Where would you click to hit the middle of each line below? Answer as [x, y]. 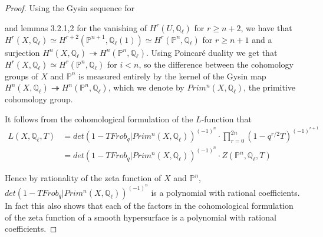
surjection [22, 52]
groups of [22, 76]
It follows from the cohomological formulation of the [99, 118]
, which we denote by [146, 87]
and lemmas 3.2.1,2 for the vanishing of [76, 27]
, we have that [266, 27]
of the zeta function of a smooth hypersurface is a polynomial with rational [141, 217]
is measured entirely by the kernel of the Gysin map [172, 76]
